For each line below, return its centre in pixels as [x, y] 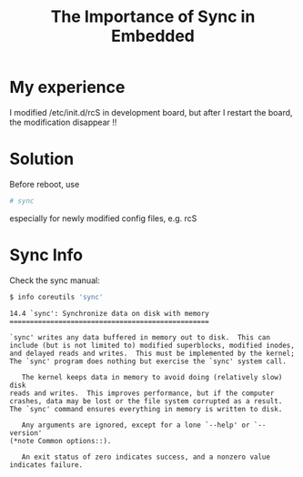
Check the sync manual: [55, 280]
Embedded [153, 36]
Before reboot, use [45, 184]
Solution [42, 159]
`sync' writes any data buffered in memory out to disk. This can [140, 337]
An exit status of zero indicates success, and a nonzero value [146, 457]
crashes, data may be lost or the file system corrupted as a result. [146, 401]
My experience [67, 87]
